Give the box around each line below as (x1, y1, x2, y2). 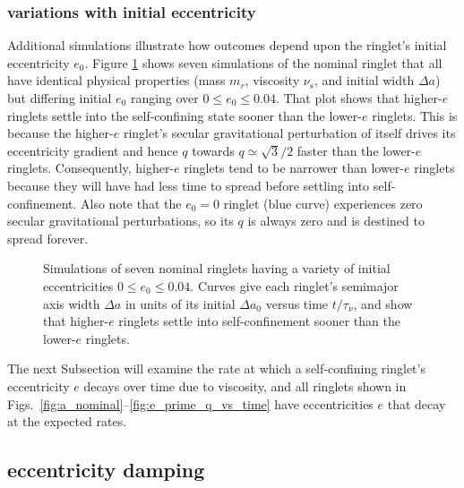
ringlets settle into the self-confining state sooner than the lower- (7, 106, 362, 124)
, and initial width (314, 71, 415, 90)
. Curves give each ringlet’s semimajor (190, 276, 399, 295)
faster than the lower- (296, 141, 416, 159)
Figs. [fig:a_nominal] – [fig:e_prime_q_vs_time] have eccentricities (7, 394, 374, 413)
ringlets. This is (372, 106, 458, 124)
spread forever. (7, 228, 89, 247)
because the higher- (7, 124, 114, 142)
